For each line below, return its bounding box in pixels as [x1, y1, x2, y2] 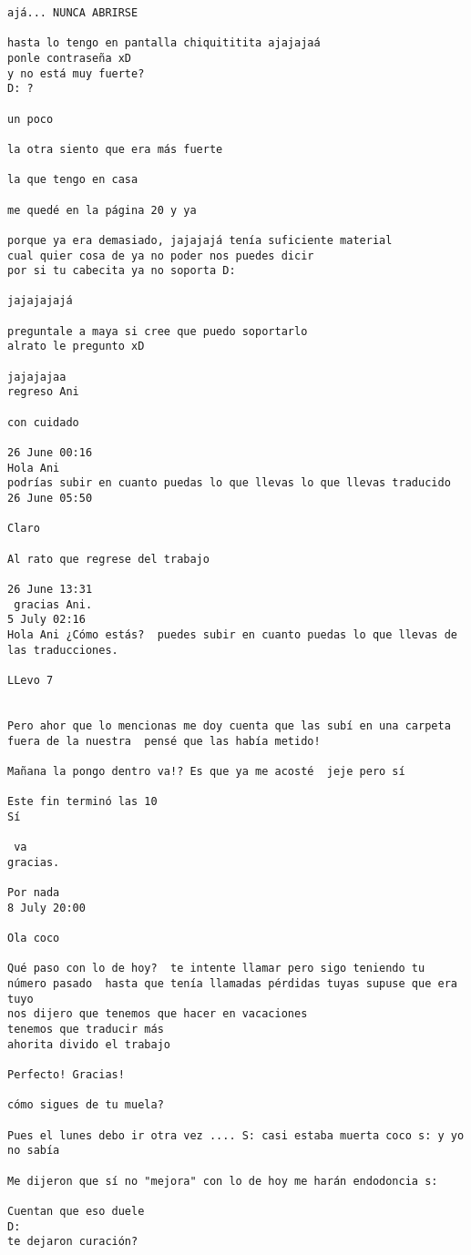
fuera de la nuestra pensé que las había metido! [7, 734, 321, 748]
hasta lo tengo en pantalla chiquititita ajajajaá [7, 36, 321, 50]
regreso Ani [7, 385, 79, 399]
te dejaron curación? [7, 1235, 138, 1249]
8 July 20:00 [7, 901, 86, 914]
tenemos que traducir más [7, 1022, 164, 1036]
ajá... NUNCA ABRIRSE [7, 6, 138, 19]
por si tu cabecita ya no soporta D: [7, 264, 236, 278]
